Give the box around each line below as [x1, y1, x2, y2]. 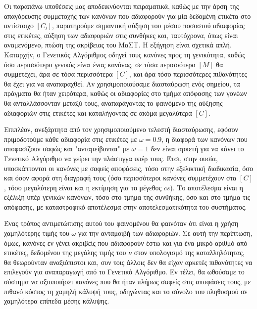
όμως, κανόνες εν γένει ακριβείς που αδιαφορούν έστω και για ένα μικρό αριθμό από [4, 237, 248, 248]
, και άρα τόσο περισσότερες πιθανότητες [129, 69, 247, 79]
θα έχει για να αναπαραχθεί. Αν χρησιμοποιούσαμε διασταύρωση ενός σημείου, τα [4, 78, 240, 88]
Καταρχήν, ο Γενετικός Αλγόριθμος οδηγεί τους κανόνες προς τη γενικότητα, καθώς [4, 49, 245, 59]
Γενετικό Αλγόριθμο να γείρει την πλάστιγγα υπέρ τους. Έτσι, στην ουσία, [4, 153, 218, 163]
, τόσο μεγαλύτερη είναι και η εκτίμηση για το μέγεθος [4, 182, 162, 192]
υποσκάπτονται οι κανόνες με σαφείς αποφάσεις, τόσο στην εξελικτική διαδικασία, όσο [4, 163, 253, 173]
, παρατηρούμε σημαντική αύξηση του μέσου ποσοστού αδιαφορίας [51, 20, 245, 31]
